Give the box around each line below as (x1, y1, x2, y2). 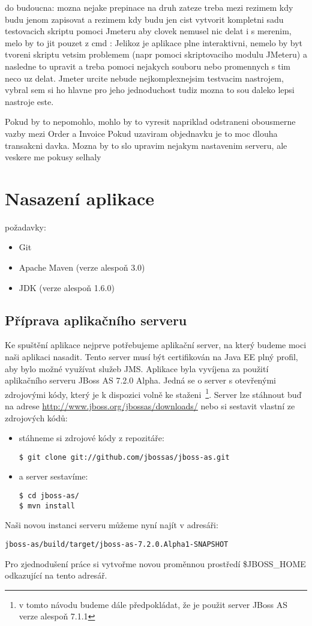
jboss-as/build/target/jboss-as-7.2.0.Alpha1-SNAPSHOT (5, 540, 229, 549)
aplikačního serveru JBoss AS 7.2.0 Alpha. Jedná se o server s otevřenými (5, 374, 276, 387)
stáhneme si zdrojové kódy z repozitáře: (19, 432, 164, 444)
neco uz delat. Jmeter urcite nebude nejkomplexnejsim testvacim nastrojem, (5, 71, 284, 84)
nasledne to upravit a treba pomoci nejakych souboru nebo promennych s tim (5, 59, 291, 72)
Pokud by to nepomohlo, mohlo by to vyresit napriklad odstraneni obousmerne (5, 115, 296, 128)
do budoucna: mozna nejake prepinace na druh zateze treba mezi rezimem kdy (5, 1, 293, 13)
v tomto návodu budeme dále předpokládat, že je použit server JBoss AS (19, 598, 287, 610)
